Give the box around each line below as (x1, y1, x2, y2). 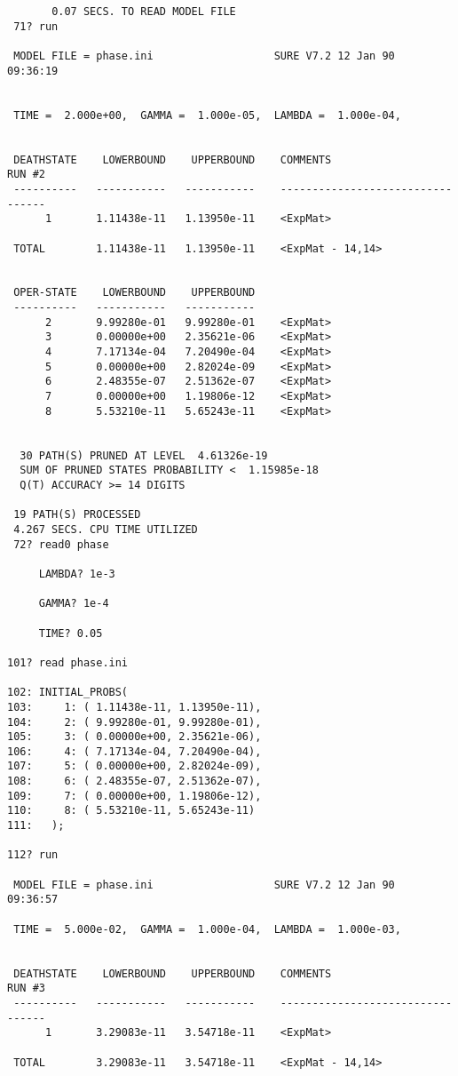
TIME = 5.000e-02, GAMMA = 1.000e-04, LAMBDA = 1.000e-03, (13, 922, 401, 936)
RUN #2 (7, 168, 45, 181)
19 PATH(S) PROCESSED (13, 508, 141, 522)
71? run (13, 20, 59, 33)
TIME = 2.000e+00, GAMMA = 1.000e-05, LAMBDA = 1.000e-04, (13, 108, 401, 122)
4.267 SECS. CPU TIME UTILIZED (13, 522, 198, 536)
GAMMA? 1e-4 (38, 597, 109, 610)
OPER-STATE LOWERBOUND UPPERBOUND (13, 286, 256, 299)
